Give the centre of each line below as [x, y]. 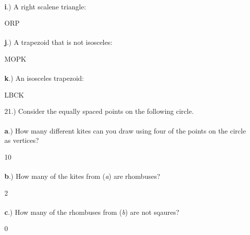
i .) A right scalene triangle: [45, 6]
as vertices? [22, 140]
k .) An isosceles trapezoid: [44, 78]
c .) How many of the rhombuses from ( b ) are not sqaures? [92, 212]
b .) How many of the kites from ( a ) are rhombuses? [82, 176]
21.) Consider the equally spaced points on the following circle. [99, 111]
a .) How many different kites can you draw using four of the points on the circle [125, 130]
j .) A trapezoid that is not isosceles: [59, 42]
